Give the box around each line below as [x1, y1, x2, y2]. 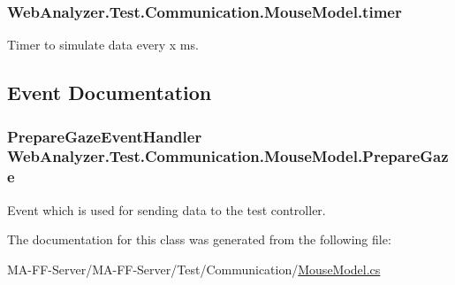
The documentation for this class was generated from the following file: [7, 230, 391, 249]
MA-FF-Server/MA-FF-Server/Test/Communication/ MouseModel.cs [7, 259, 381, 278]
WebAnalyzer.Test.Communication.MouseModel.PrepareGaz [7, 145, 449, 167]
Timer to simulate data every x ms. [7, 35, 199, 54]
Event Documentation [7, 79, 212, 106]
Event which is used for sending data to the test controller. [7, 200, 326, 219]
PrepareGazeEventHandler [7, 125, 202, 147]
